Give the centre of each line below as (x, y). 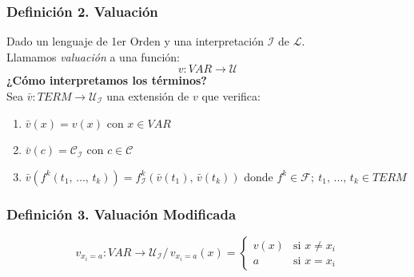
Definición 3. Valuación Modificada (121, 214)
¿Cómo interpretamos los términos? (107, 80)
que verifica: (231, 96)
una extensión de (148, 96)
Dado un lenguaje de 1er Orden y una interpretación (135, 41)
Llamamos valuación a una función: (93, 56)
